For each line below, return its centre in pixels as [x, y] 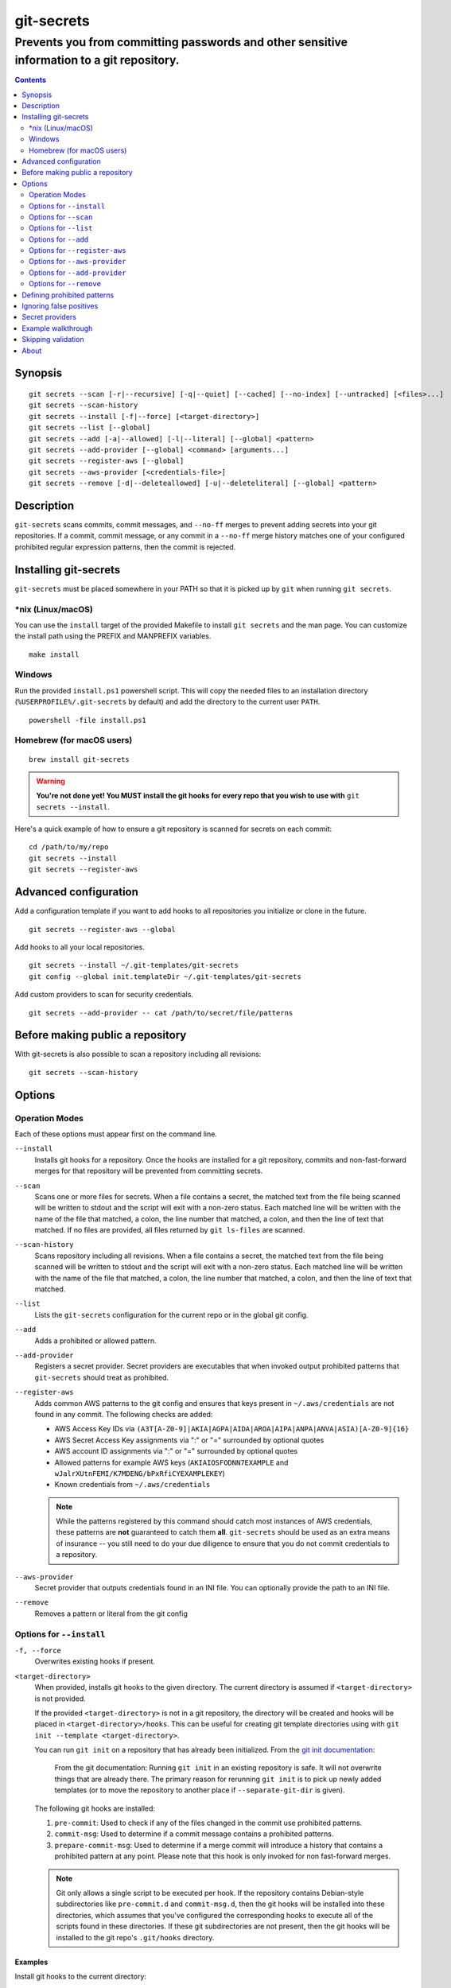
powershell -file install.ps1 [88, 720]
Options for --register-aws [78, 250]
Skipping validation [53, 340]
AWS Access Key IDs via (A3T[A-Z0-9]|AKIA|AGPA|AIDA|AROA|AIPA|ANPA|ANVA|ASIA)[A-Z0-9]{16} [232, 1429]
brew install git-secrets [80, 759]
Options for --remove [65, 284]
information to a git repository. [97, 60]
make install [54, 654]
